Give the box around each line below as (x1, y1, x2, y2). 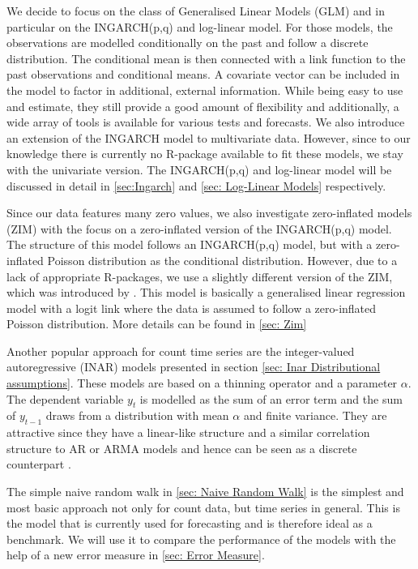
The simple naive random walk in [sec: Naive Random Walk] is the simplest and (6, 483, 404, 500)
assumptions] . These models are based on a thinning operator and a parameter (6, 374, 398, 391)
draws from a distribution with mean (45, 407, 229, 424)
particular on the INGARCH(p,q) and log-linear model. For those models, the (6, 18, 393, 35)
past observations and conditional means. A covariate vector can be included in (6, 66, 400, 83)
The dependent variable (6, 390, 124, 407)
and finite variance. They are (243, 407, 387, 424)
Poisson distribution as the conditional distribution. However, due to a (47, 251, 398, 268)
